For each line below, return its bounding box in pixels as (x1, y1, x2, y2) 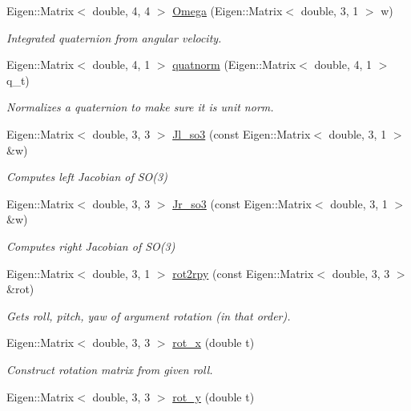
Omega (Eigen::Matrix (172, 2, 283, 18)
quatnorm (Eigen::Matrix (172, 56, 296, 73)
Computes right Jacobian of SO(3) (6, 237, 175, 254)
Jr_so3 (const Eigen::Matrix (172, 195, 312, 212)
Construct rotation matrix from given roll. (6, 361, 213, 377)
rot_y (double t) (172, 388, 255, 405)
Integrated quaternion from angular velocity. (6, 29, 222, 46)
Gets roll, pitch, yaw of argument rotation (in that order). (6, 307, 291, 324)
